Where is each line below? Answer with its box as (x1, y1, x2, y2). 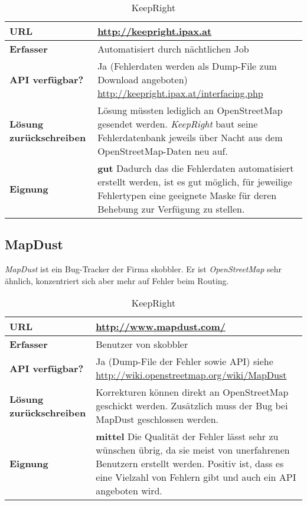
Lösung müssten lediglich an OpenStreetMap (97, 103, 283, 117)
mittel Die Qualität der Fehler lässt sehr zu (96, 429, 279, 444)
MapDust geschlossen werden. (96, 412, 219, 426)
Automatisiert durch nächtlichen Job (97, 42, 249, 56)
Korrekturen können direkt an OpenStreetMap (96, 385, 289, 399)
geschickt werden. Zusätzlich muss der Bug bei (96, 399, 288, 413)
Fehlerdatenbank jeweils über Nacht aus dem (97, 131, 283, 144)
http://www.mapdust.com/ (96, 320, 226, 334)
